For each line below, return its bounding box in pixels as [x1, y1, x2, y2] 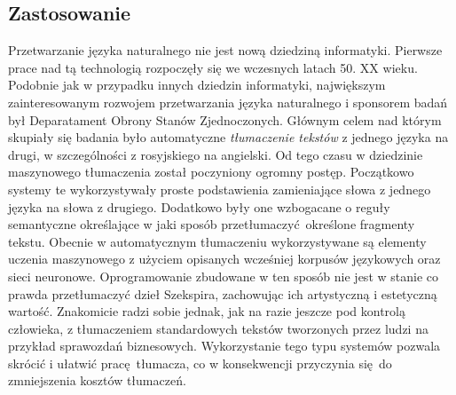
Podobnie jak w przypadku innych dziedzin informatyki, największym [8, 75, 386, 94]
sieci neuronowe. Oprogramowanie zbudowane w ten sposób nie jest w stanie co [8, 266, 438, 285]
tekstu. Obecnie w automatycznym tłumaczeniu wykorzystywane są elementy [8, 232, 427, 250]
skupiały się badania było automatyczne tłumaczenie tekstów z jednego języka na [8, 128, 449, 146]
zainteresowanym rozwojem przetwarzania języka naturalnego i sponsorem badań [8, 92, 448, 111]
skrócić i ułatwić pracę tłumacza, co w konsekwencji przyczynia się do [8, 353, 392, 372]
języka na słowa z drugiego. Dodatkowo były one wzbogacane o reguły [8, 197, 390, 216]
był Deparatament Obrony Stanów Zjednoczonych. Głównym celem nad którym [8, 110, 442, 129]
